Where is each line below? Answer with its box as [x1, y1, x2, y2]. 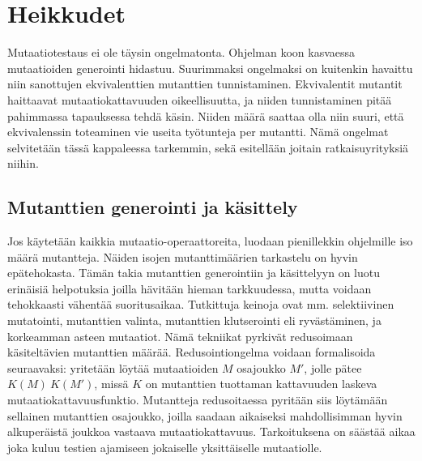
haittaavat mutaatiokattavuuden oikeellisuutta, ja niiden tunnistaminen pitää [7, 91, 392, 108]
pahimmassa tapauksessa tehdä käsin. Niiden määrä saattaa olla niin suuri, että [7, 107, 404, 124]
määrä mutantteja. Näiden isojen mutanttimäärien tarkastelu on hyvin [7, 248, 358, 265]
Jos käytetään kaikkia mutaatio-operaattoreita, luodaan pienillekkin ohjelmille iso [7, 233, 413, 250]
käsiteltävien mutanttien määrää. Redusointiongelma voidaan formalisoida [7, 344, 376, 361]
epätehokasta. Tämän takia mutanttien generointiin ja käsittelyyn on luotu [7, 264, 380, 281]
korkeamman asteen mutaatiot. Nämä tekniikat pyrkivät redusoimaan [7, 327, 353, 344]
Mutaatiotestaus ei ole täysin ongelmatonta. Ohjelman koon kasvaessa [7, 44, 356, 61]
